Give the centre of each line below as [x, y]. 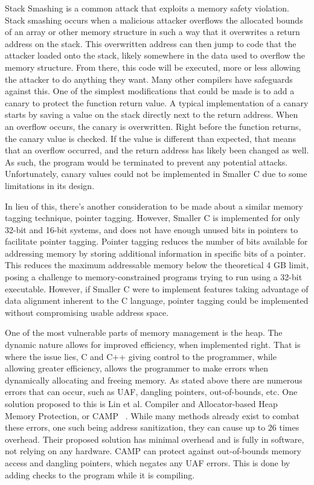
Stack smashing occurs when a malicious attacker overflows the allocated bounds [154, 20]
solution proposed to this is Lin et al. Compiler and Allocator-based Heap [141, 403]
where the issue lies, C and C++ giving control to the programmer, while [141, 356]
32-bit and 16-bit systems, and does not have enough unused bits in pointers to [152, 229]
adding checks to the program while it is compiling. [100, 474]
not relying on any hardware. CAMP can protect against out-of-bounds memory [153, 451]
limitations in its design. [50, 185]
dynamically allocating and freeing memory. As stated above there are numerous [154, 380]
